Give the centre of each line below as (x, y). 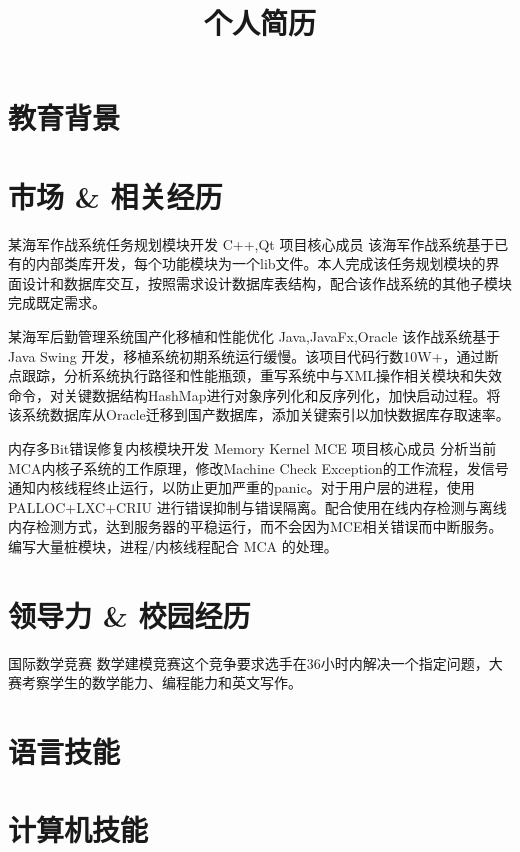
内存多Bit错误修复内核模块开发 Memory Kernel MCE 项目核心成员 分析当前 (252, 448)
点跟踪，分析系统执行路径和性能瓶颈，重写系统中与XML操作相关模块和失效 (255, 375)
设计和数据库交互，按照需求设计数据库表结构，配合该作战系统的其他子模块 (266, 282)
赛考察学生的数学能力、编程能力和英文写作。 (155, 682)
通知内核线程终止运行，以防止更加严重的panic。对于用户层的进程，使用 (241, 487)
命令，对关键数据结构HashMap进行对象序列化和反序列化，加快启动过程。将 (254, 394)
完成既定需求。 (57, 302)
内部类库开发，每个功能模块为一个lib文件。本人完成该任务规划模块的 (260, 263)
